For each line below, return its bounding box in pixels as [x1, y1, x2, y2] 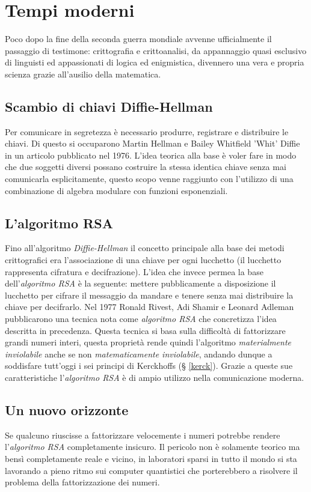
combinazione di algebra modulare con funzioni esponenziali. [5, 184, 228, 196]
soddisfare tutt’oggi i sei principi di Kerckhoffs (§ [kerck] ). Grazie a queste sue [5, 359, 293, 372]
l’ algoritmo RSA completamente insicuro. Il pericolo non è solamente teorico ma [5, 440, 300, 453]
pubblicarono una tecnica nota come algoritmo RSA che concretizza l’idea [5, 312, 277, 325]
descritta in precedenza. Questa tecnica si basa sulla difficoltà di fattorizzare [5, 324, 286, 336]
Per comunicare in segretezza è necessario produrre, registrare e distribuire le [5, 125, 289, 138]
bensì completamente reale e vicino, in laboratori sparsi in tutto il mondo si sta [5, 452, 297, 464]
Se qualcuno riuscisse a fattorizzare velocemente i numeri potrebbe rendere [5, 428, 280, 441]
